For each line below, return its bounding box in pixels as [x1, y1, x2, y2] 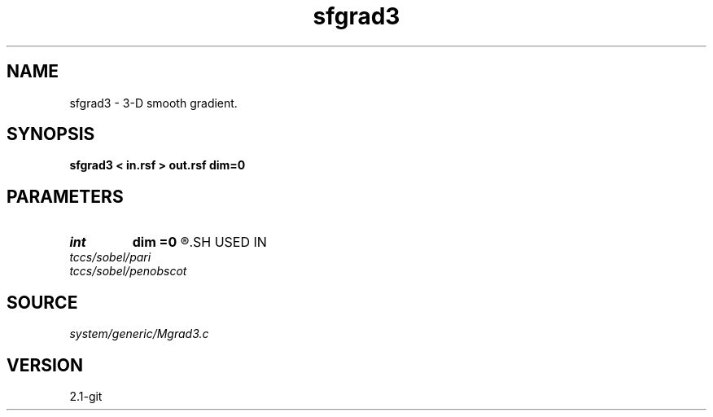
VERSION [7, 354, 84, 375]
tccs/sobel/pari [69, 250, 151, 265]
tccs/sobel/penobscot [69, 264, 187, 279]
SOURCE [7, 292, 78, 313]
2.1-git [69, 388, 103, 403]
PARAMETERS [7, 186, 124, 207]
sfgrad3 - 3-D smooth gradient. [69, 95, 238, 110]
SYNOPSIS [7, 124, 95, 145]
